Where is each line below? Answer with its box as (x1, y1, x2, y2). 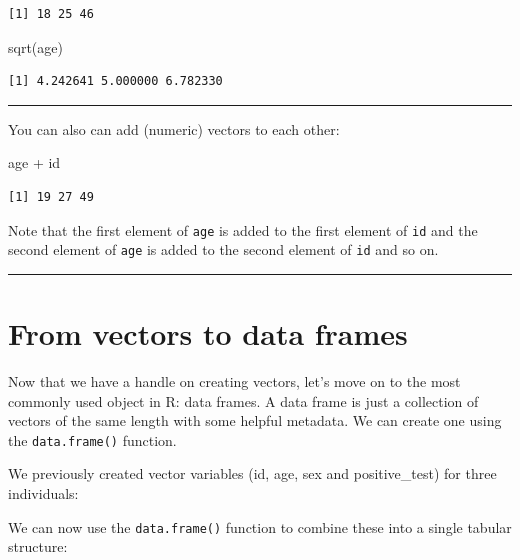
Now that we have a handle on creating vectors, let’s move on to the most (8, 371, 461, 391)
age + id (8, 152, 61, 173)
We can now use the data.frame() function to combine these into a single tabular (8, 516, 512, 537)
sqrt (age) (8, 36, 63, 57)
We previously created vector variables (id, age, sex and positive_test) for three (8, 463, 497, 484)
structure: (8, 536, 68, 557)
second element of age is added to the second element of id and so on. (8, 239, 439, 260)
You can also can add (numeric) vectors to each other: (8, 118, 340, 139)
